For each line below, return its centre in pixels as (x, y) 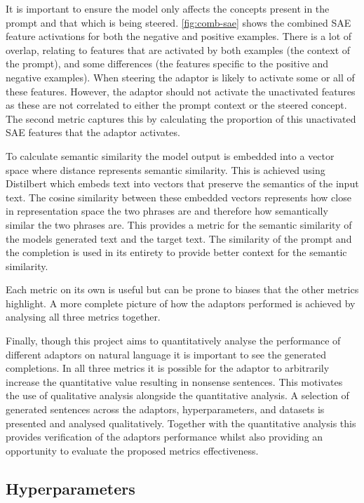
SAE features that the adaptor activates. (93, 132)
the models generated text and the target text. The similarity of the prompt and (179, 238)
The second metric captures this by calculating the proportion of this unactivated (181, 118)
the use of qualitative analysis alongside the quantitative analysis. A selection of (177, 395)
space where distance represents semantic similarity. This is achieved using (166, 169)
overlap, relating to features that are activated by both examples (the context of (178, 49)
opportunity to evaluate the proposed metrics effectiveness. (132, 450)
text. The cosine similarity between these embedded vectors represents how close (178, 197)
